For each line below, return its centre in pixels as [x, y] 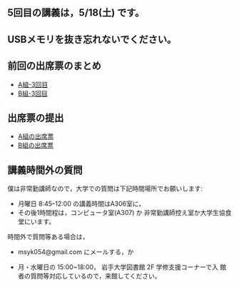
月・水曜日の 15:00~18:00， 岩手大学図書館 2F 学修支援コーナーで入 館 [122, 267]
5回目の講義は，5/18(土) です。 [76, 13]
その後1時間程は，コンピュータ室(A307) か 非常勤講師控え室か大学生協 [122, 213]
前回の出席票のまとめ [54, 66]
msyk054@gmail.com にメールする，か [76, 252]
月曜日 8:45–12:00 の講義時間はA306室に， [81, 204]
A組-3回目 [33, 84]
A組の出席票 [36, 136]
